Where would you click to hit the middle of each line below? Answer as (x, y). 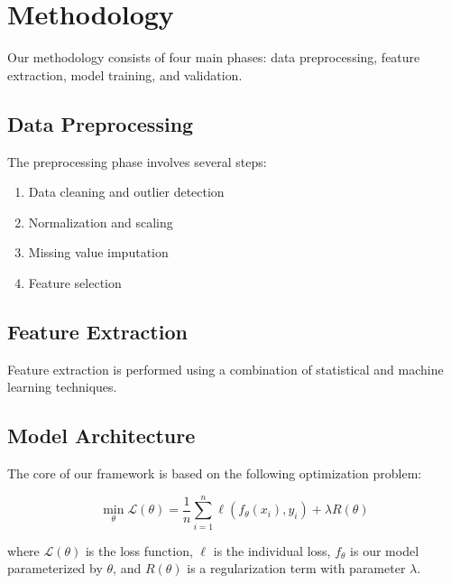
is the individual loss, (272, 550)
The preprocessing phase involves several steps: (137, 161)
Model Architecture (101, 436)
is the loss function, (139, 550)
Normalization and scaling (101, 222)
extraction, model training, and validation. (125, 74)
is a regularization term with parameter (296, 568)
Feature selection (75, 282)
